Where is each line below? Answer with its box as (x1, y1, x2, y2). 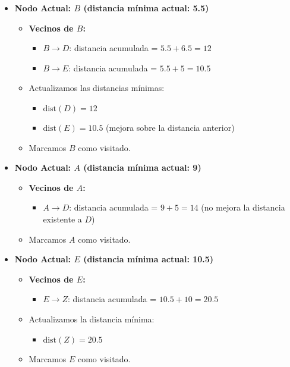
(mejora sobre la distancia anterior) (106, 121, 235, 133)
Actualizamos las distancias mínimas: (29, 81, 165, 94)
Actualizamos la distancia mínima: (29, 312, 155, 325)
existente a (43, 212, 82, 225)
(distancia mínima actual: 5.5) (83, 2, 209, 14)
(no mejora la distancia (201, 201, 285, 214)
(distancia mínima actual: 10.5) (83, 253, 214, 265)
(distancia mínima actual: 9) (83, 161, 201, 174)
